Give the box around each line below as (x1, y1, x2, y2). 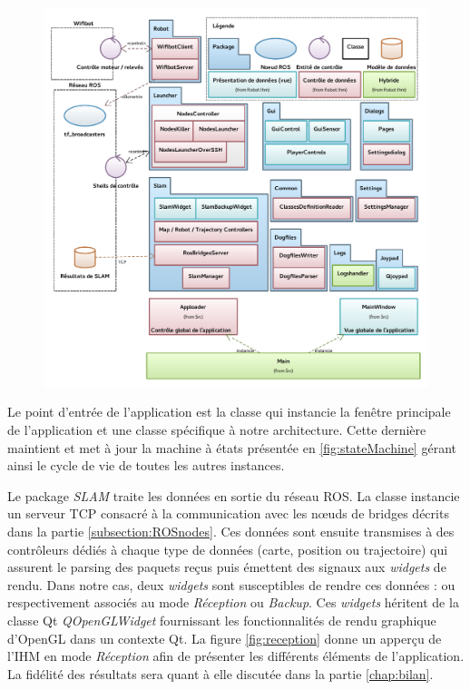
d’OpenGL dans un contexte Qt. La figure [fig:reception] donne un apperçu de (7, 628, 442, 647)
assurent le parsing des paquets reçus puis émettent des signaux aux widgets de (7, 557, 446, 577)
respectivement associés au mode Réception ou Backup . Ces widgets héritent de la (7, 593, 459, 612)
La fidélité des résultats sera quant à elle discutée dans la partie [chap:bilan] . (7, 664, 434, 683)
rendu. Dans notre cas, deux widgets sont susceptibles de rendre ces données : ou (7, 575, 455, 594)
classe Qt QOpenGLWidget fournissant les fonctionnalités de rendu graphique (7, 610, 436, 629)
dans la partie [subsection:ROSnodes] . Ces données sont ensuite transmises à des (7, 521, 455, 540)
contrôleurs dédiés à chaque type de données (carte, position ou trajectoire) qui (7, 539, 448, 558)
